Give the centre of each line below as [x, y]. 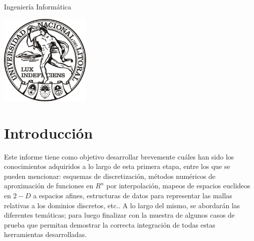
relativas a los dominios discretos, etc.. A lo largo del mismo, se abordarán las [122, 205]
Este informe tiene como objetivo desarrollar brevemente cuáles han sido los [119, 156]
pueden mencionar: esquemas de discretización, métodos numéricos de [110, 176]
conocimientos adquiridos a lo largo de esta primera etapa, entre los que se [117, 166]
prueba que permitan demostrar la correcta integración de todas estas [110, 224]
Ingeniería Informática [38, 6]
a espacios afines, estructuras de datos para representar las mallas [133, 195]
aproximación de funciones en [49, 186]
